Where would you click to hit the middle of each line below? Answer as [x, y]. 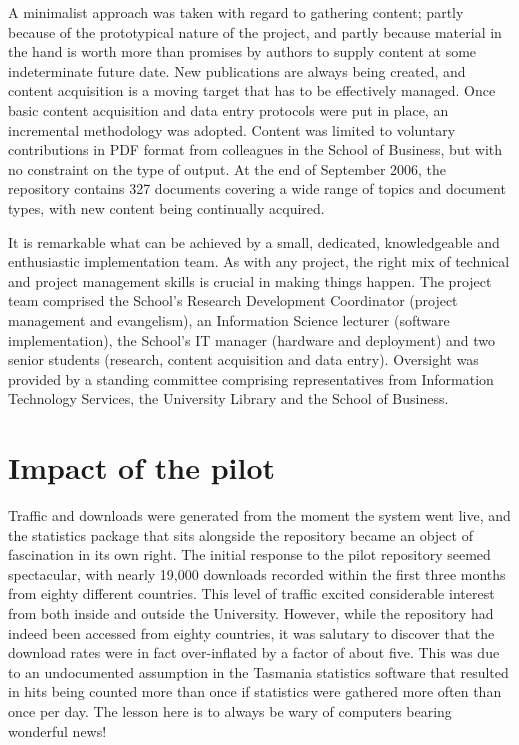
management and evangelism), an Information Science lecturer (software [229, 319]
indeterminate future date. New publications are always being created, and [237, 70]
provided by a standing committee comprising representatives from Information [251, 378]
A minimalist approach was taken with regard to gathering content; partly [236, 12]
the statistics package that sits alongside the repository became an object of [240, 534]
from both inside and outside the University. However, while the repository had [251, 612]
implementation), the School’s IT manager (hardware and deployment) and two [252, 339]
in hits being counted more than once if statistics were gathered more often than [255, 691]
